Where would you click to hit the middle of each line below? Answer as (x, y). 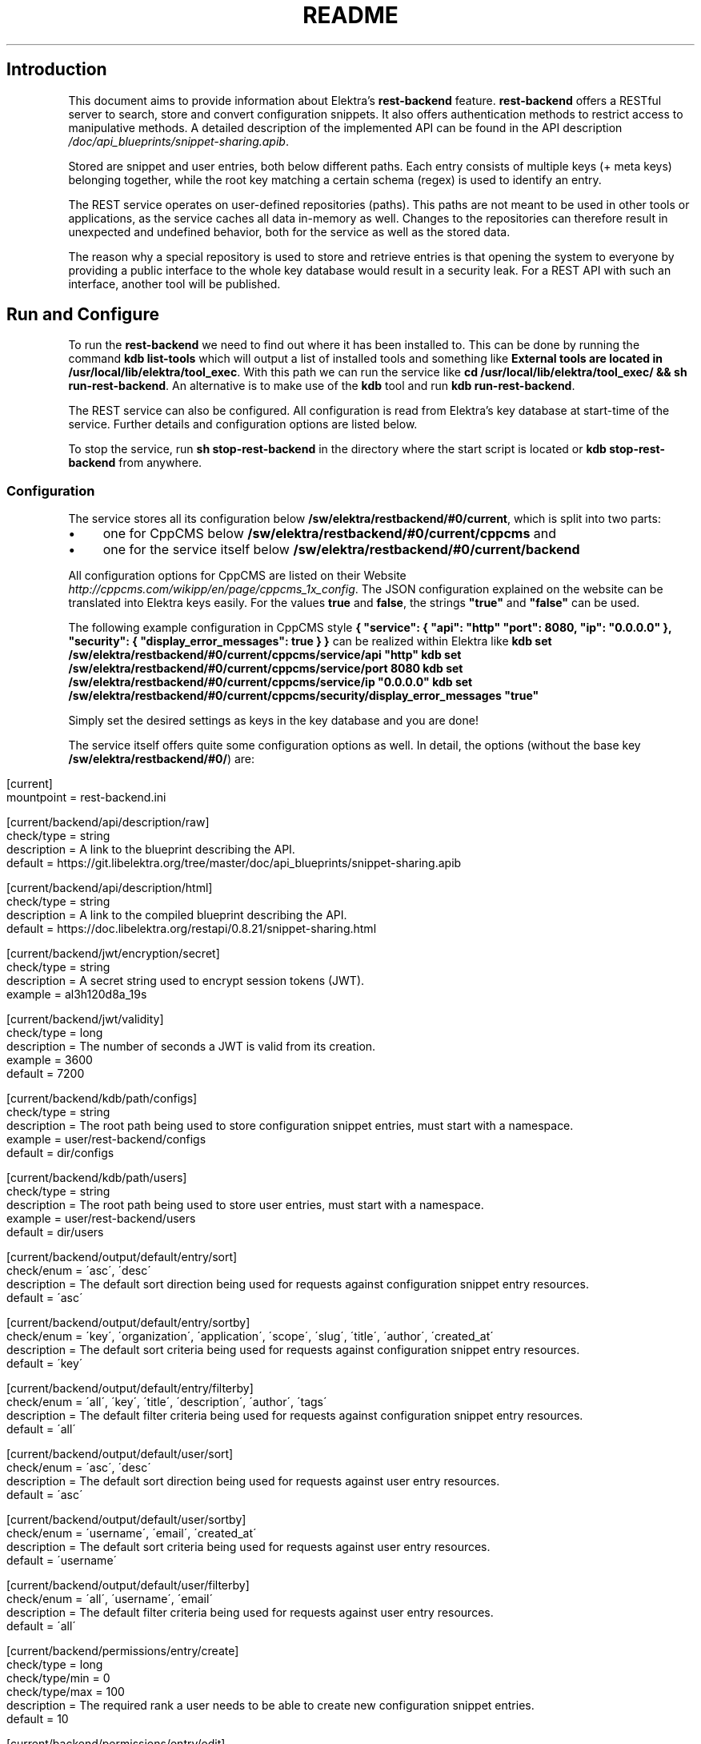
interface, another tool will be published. (174, 283)
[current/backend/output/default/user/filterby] (128, 1585)
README (350, 15)
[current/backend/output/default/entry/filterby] (130, 1388)
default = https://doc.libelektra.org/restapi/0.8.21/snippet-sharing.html (192, 929)
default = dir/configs (60, 1153)
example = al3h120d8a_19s (77, 995)
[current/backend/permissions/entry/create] (123, 1651)
